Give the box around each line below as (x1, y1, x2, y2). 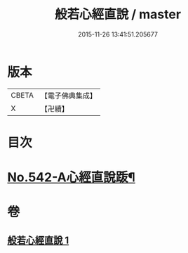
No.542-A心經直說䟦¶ (7, 169, 135, 186)
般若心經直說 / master (55, 6, 181, 22)
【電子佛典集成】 (40, 91, 97, 100)
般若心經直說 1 (7, 234, 69, 246)
